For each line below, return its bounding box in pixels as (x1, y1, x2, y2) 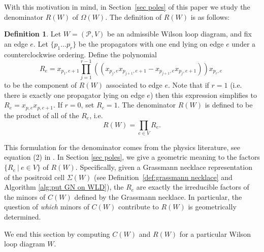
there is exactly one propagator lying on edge (4, 89, 145, 100)
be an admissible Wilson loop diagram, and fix (107, 28, 252, 39)
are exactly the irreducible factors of (136, 182, 249, 192)
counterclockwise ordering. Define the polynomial (4, 49, 157, 59)
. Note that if (168, 80, 209, 90)
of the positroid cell (4, 171, 65, 182)
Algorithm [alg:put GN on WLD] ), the (4, 182, 124, 192)
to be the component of (4, 80, 77, 90)
